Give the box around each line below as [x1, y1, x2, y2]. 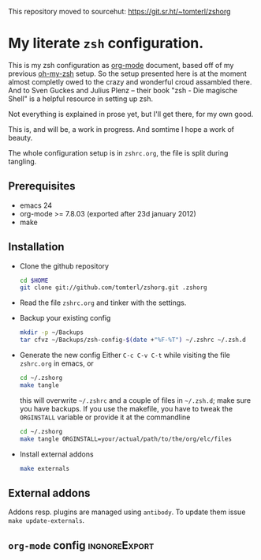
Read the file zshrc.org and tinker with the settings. [19, 298, 187, 307]
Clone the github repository [19, 261, 109, 271]
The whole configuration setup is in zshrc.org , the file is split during [8, 148, 229, 157]
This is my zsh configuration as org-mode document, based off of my [8, 60, 234, 70]
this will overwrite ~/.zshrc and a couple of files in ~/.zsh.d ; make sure [19, 395, 251, 405]
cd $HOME [19, 276, 49, 284]
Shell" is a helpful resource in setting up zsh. [8, 94, 154, 103]
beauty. [8, 133, 33, 142]
